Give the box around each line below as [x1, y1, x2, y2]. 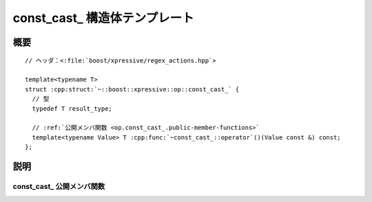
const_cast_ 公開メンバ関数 [12, 181, 105, 191]
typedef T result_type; [32, 104, 113, 113]
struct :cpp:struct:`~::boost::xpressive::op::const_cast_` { [25, 85, 240, 93]
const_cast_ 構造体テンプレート [12, 10, 194, 25]
